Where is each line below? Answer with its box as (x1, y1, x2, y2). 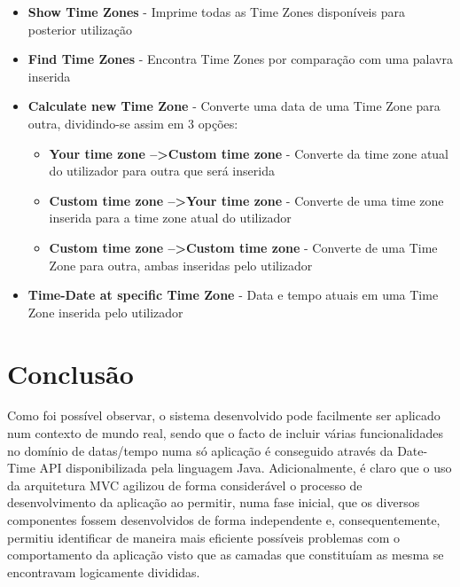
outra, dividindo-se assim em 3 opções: (27, 113, 238, 132)
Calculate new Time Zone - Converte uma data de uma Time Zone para (27, 97, 441, 115)
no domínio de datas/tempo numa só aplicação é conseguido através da (7, 441, 394, 459)
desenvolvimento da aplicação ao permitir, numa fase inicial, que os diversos (7, 493, 420, 512)
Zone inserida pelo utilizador (27, 302, 183, 321)
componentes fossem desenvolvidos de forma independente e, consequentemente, (7, 511, 441, 528)
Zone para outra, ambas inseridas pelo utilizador (49, 255, 313, 274)
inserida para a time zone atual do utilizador (49, 208, 292, 227)
